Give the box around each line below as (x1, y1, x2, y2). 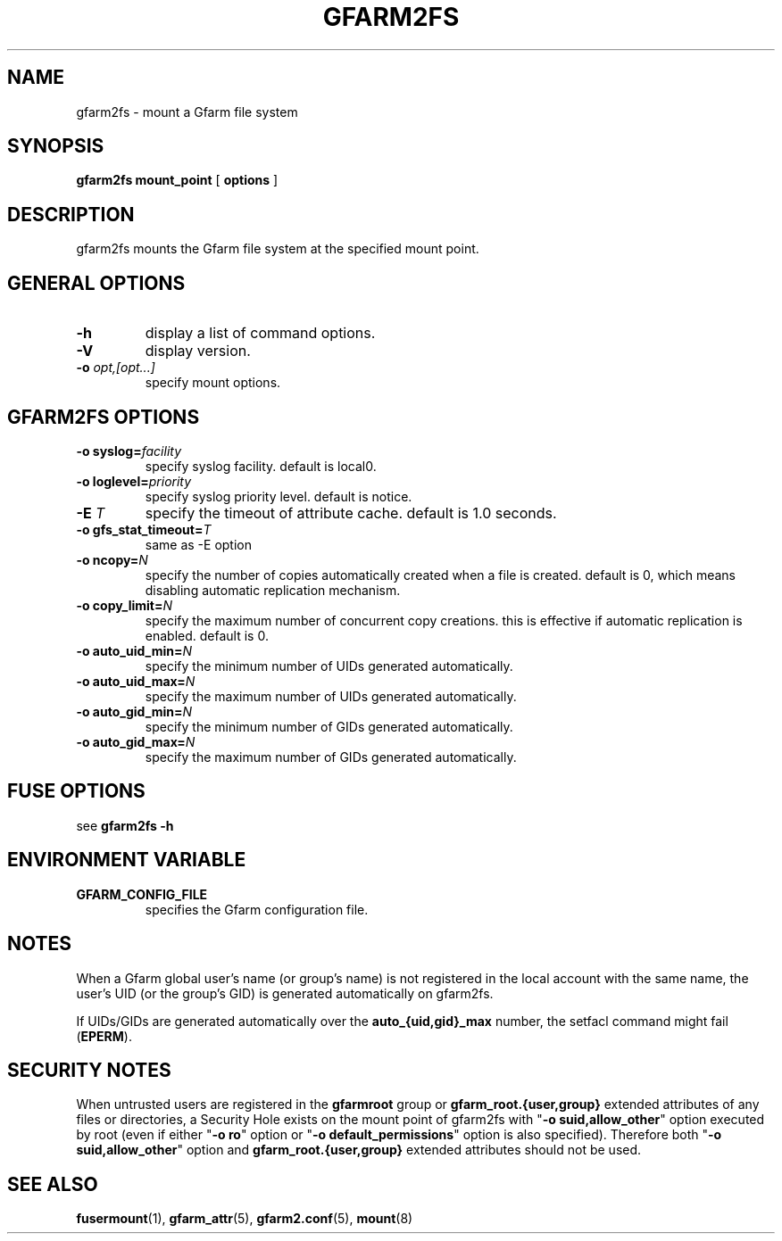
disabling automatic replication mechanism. (145, 582, 401, 598)
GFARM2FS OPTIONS (7, 405, 200, 428)
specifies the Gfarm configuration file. (145, 901, 369, 917)
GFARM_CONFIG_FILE (76, 886, 208, 902)
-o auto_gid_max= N (76, 733, 195, 749)
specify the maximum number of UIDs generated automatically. (145, 688, 517, 704)
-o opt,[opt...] (76, 360, 155, 376)
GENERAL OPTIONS (7, 271, 186, 294)
